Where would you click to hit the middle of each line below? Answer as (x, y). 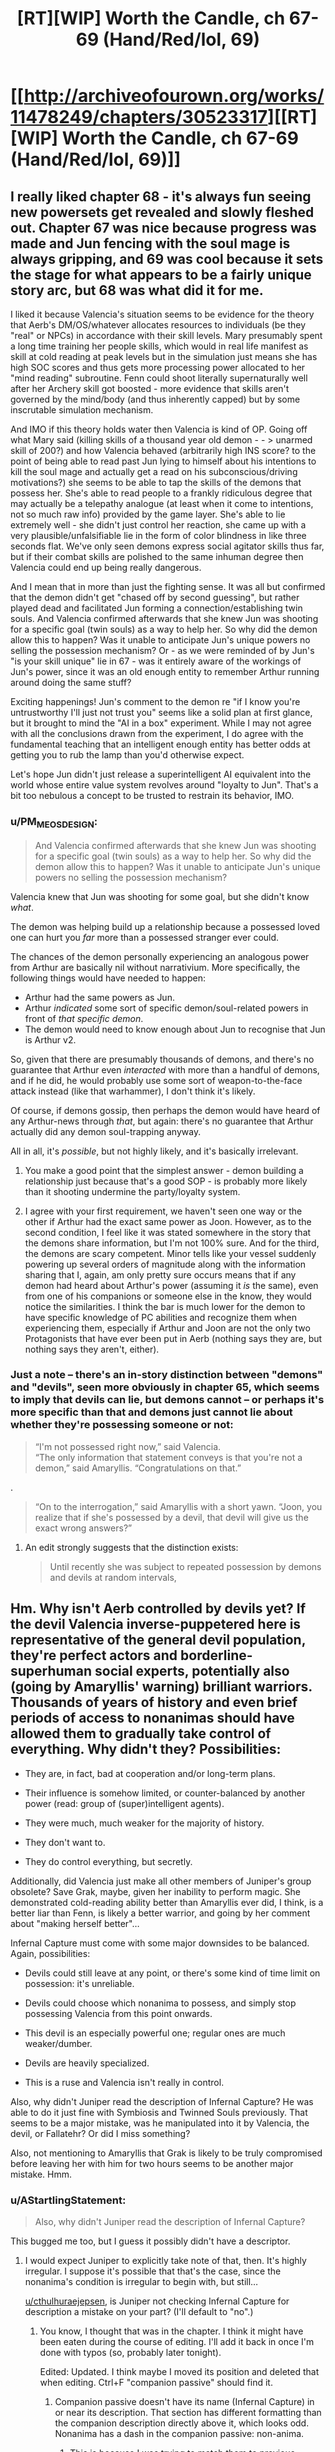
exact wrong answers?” (83, 1528)
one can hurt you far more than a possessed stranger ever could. (145, 937)
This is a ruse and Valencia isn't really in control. (124, 2082)
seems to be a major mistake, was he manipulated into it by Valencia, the (160, 2123)
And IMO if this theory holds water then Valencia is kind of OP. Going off (159, 429)
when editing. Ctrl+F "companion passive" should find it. (156, 2382)
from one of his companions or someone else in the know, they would (168, 1296)
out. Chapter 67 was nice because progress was (163, 227)
